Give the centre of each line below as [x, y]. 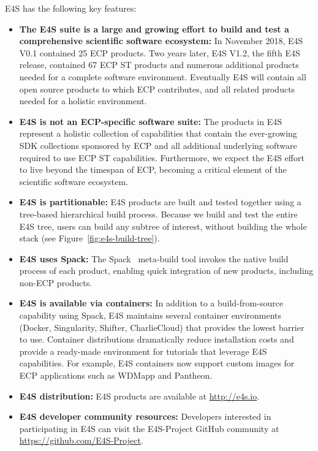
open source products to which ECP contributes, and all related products [157, 89]
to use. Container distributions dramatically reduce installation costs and [157, 339]
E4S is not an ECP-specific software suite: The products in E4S [151, 121]
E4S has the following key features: [71, 8]
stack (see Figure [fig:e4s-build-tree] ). [89, 238]
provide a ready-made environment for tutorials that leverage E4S [143, 351]
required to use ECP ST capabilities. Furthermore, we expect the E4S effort [162, 157]
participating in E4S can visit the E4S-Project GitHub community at [149, 428]
